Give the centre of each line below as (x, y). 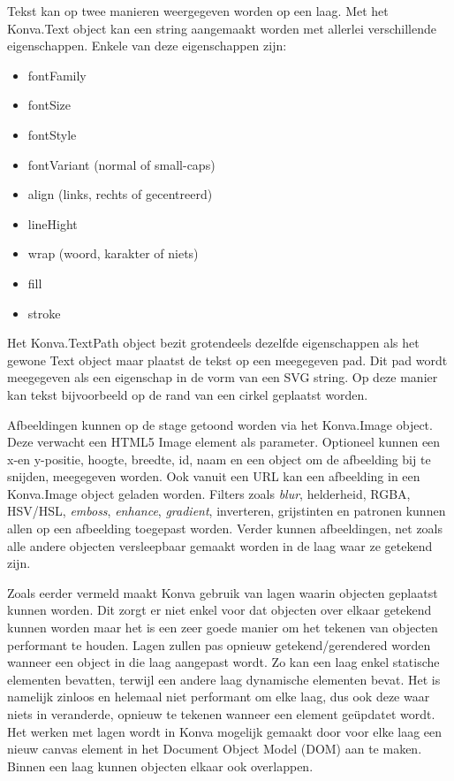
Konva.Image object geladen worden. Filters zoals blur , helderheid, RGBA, (209, 493)
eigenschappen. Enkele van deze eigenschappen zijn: (147, 46)
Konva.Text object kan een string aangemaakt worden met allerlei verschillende (222, 28)
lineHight (53, 223)
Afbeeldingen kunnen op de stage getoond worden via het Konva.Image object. (220, 424)
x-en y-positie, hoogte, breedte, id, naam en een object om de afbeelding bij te (219, 459)
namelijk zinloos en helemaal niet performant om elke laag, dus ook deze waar (219, 697)
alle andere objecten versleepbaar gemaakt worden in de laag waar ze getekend (220, 545)
